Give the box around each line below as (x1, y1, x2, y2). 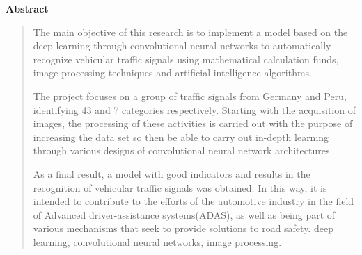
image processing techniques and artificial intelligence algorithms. (33, 65, 312, 80)
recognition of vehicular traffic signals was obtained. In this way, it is (33, 180, 327, 195)
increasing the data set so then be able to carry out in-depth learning (33, 129, 329, 144)
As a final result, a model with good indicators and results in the (33, 166, 310, 181)
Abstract (6, 1, 49, 15)
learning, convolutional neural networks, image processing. (33, 234, 282, 249)
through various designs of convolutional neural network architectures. (33, 143, 333, 158)
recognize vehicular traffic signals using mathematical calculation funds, (33, 51, 339, 66)
